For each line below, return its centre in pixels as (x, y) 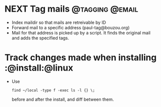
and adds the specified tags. (40, 38)
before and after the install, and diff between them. (63, 99)
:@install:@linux (39, 68)
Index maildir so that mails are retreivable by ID (59, 22)
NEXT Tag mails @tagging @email (71, 9)
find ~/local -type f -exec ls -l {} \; (53, 90)
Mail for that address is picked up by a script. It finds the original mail (81, 33)
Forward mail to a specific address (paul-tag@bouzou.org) (70, 27)
